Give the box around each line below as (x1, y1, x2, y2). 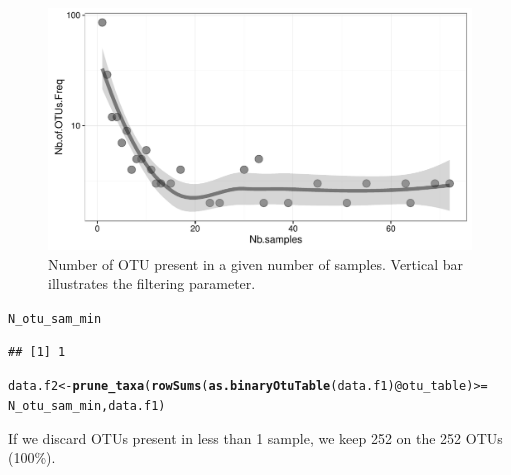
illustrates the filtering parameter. (48, 273, 256, 294)
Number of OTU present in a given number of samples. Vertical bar (48, 253, 463, 274)
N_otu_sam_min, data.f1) (8, 398, 166, 413)
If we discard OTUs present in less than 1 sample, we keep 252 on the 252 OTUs (8, 427, 503, 448)
